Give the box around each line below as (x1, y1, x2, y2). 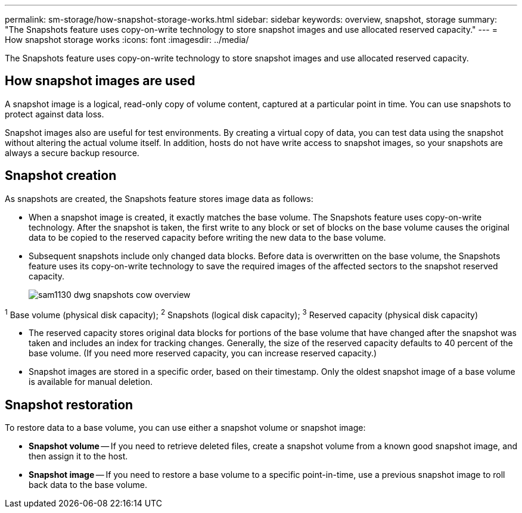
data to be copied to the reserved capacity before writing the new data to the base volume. (29, 232, 386, 242)
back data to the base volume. (29, 480, 147, 490)
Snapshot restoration (5, 397, 133, 412)
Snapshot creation (5, 168, 117, 184)
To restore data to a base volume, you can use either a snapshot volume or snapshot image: (5, 422, 366, 433)
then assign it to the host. (29, 451, 128, 462)
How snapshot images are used (5, 73, 195, 89)
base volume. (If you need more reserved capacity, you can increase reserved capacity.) (29, 348, 377, 359)
